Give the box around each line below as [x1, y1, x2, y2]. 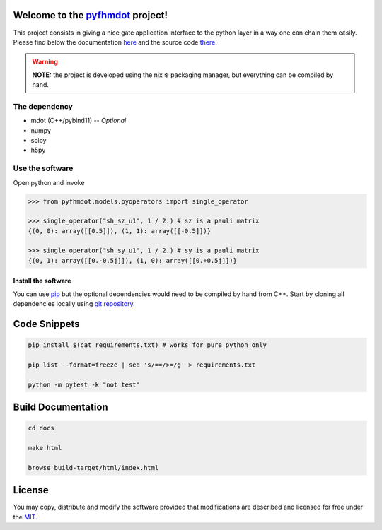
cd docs [28, 424, 54, 432]
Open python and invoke [13, 178, 85, 187]
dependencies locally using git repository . [13, 300, 135, 308]
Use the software [13, 163, 74, 173]
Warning [32, 57, 58, 66]
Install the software [13, 276, 71, 285]
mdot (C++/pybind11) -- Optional [30, 117, 127, 125]
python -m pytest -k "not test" [28, 380, 141, 389]
